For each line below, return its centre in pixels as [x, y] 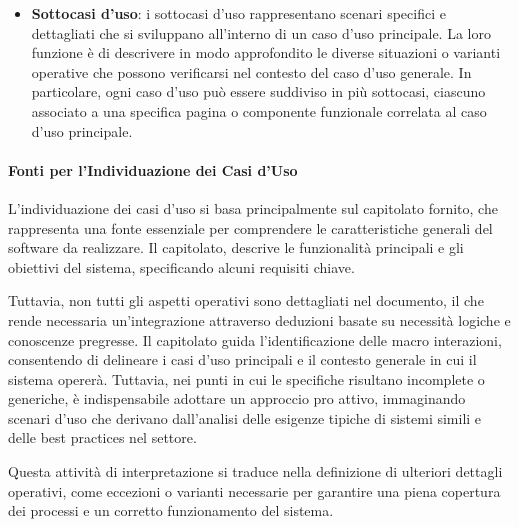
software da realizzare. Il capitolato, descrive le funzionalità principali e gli [236, 247]
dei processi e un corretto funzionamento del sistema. [171, 510]
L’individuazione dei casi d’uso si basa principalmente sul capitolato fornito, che [253, 207]
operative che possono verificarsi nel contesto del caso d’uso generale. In [251, 71]
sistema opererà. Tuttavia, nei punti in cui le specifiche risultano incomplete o [246, 378]
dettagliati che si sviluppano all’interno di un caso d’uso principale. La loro [261, 32]
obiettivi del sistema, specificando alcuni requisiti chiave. [181, 266]
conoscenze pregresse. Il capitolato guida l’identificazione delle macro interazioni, [255, 339]
